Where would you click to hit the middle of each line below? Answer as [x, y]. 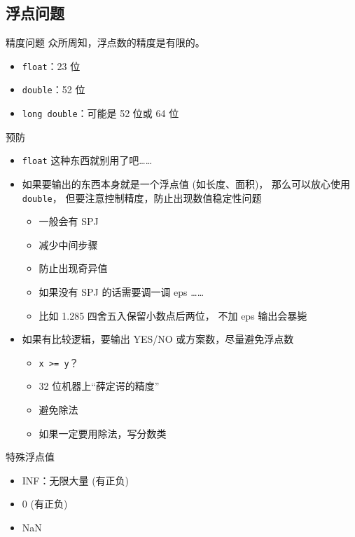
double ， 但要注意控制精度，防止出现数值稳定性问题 [142, 197]
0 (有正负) [45, 504]
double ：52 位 [54, 89]
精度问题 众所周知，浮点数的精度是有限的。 [105, 42]
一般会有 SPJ [69, 221]
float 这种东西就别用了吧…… [87, 160]
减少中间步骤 [68, 244]
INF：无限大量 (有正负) [76, 480]
